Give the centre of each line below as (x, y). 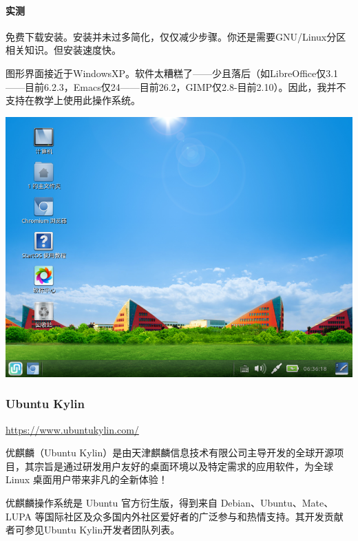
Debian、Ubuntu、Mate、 (277, 502)
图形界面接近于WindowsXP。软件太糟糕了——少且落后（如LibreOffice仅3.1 (172, 73)
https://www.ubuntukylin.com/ (72, 429)
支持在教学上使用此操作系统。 (73, 100)
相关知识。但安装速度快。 (63, 50)
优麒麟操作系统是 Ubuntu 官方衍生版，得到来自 (112, 502)
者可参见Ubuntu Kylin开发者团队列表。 (93, 530)
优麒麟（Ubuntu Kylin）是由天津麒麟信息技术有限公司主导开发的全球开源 (170, 453)
